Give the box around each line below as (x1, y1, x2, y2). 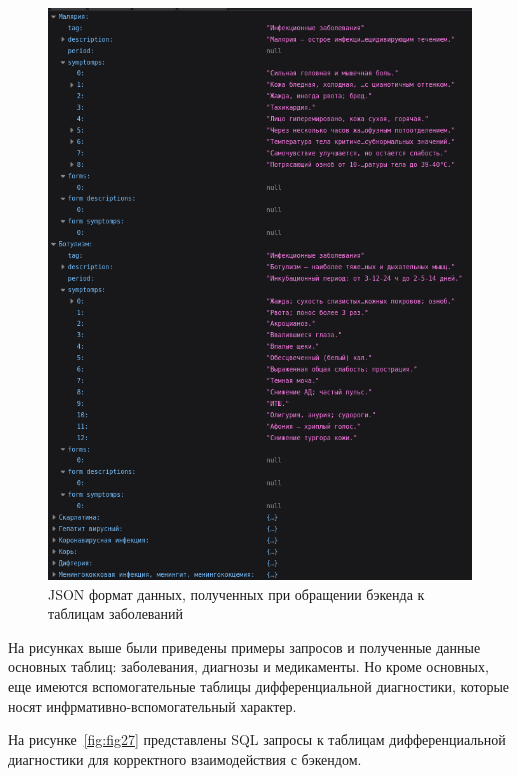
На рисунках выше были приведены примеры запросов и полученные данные (8, 636, 481, 657)
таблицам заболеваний (48, 603, 183, 624)
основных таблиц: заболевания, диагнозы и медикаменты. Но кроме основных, (8, 656, 489, 677)
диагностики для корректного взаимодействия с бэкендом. (8, 748, 362, 769)
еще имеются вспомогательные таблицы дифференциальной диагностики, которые (8, 676, 510, 697)
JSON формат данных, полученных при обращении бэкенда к (48, 583, 425, 604)
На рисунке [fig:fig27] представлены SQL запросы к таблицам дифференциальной (8, 729, 506, 750)
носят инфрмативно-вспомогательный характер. (8, 695, 297, 716)
